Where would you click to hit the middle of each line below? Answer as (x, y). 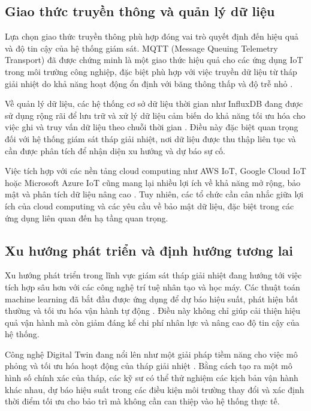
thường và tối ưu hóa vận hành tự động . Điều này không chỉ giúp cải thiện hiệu (153, 310)
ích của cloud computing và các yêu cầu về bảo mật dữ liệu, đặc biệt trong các (150, 205)
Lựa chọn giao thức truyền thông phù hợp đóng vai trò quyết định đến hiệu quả (152, 36)
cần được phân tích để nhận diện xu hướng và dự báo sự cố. (115, 150)
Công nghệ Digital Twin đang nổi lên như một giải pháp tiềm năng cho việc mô (151, 354)
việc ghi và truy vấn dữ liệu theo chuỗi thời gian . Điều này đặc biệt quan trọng (152, 127)
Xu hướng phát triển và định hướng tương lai (149, 250)
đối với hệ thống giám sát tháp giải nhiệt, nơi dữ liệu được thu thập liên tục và (150, 138)
